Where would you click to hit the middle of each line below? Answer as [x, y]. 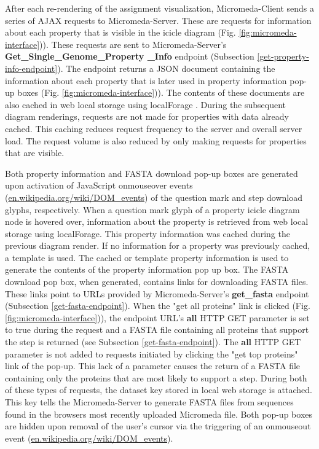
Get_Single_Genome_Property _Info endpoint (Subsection [130, 56]
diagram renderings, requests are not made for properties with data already [147, 116]
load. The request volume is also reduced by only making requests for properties [156, 140]
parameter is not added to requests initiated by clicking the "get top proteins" [152, 353]
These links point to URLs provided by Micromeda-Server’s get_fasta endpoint [157, 293]
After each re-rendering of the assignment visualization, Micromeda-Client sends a [160, 8]
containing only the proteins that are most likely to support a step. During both [156, 377]
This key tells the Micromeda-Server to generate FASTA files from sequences [149, 402]
